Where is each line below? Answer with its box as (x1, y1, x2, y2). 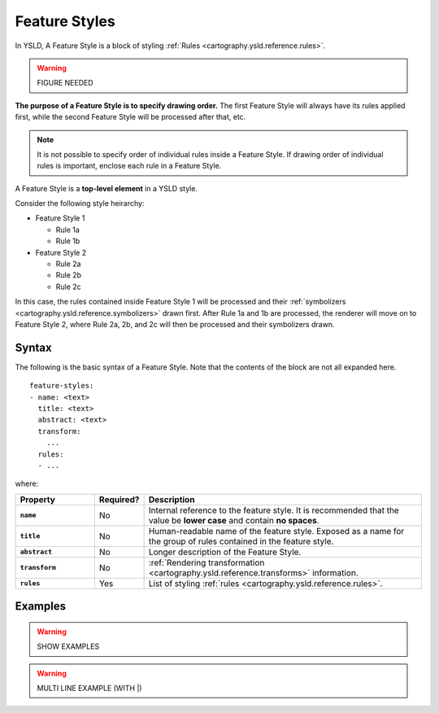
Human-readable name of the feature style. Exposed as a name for (148, 525, 405, 536)
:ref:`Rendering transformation (148, 557, 265, 568)
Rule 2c (55, 282, 81, 291)
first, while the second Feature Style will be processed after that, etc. (15, 112, 246, 122)
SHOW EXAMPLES (37, 641, 100, 651)
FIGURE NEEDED (37, 78, 93, 88)
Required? (98, 493, 140, 505)
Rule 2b (55, 270, 81, 280)
